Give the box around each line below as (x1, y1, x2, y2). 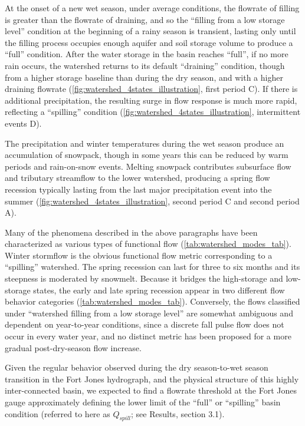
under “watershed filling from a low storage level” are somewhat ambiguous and (5, 306, 293, 319)
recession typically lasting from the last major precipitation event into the (5, 183, 272, 195)
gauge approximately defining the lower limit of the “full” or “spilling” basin (5, 396, 281, 408)
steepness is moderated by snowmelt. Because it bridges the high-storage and (5, 272, 283, 285)
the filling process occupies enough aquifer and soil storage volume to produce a (5, 36, 293, 48)
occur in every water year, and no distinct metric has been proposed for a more (5, 330, 291, 342)
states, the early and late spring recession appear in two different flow (33, 283, 285, 296)
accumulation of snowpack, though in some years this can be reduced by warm (5, 148, 288, 161)
